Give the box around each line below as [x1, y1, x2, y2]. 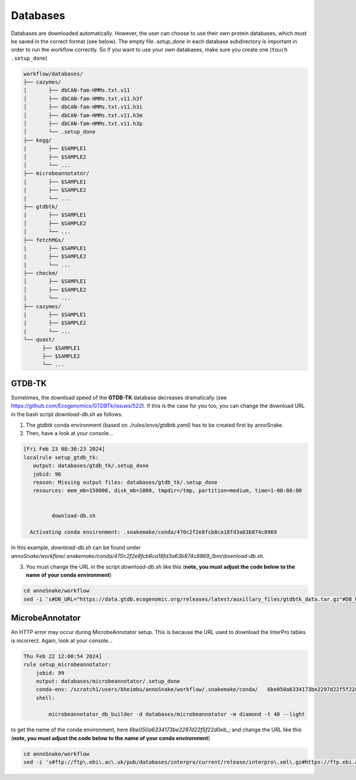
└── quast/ [23, 336, 55, 343]
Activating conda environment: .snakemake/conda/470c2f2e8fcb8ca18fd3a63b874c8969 [30, 529, 277, 535]
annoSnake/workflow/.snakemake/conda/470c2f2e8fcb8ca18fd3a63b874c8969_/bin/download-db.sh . [11, 552, 265, 559]
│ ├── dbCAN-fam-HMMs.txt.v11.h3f [23, 95, 142, 102]
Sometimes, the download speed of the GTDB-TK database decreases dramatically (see [11, 394, 227, 401]
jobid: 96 [33, 471, 62, 477]
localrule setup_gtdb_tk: [23, 454, 99, 461]
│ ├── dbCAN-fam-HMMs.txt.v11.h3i [23, 104, 142, 110]
